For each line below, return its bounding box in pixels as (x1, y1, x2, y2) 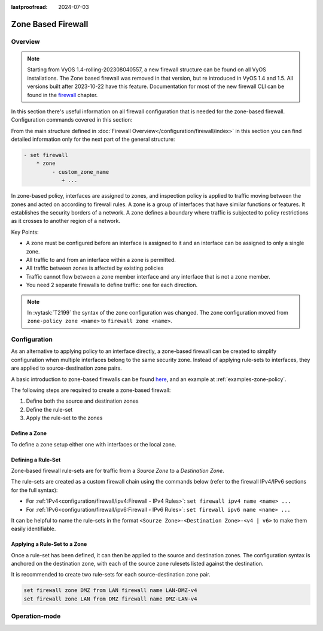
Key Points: (11, 228, 39, 236)
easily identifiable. (11, 525, 56, 533)
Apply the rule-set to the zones (26, 414, 103, 422)
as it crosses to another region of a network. (11, 218, 121, 225)
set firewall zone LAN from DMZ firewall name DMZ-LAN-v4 (23, 595, 197, 602)
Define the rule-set (26, 406, 73, 413)
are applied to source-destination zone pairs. (11, 364, 122, 372)
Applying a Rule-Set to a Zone (11, 541, 87, 548)
